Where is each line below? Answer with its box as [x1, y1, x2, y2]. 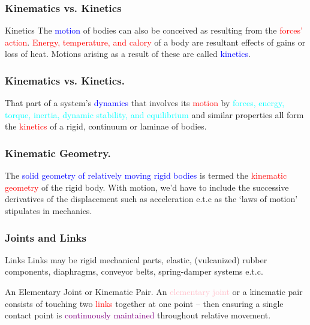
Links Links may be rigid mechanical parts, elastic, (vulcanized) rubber [5, 253, 267, 266]
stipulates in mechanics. [5, 204, 92, 216]
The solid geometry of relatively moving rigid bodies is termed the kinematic [5, 169, 287, 182]
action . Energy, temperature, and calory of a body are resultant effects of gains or [5, 35, 306, 48]
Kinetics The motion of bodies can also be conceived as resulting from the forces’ [5, 24, 303, 37]
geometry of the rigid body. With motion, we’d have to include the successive [5, 180, 289, 193]
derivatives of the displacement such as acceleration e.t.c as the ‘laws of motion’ [5, 192, 298, 205]
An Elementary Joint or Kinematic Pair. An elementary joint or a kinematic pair [5, 285, 303, 297]
